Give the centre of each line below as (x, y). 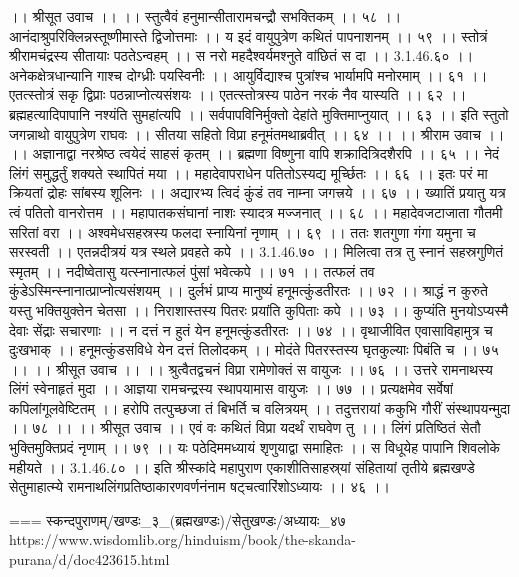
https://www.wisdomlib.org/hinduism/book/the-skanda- (182, 539)
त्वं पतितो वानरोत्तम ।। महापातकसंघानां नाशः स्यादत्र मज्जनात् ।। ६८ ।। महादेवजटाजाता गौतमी (256, 211)
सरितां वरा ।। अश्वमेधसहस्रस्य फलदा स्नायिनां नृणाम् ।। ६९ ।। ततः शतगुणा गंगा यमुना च (242, 231)
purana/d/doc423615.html (89, 559)
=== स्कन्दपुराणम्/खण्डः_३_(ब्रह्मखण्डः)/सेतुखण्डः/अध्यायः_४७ (177, 519)
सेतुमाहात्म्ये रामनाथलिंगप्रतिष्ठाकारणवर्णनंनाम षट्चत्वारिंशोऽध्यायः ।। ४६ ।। (199, 486)
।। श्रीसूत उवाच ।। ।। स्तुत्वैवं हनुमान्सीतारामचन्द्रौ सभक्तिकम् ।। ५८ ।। (205, 16)
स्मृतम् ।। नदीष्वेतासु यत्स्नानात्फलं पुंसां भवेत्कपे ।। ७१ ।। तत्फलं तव (192, 270)
